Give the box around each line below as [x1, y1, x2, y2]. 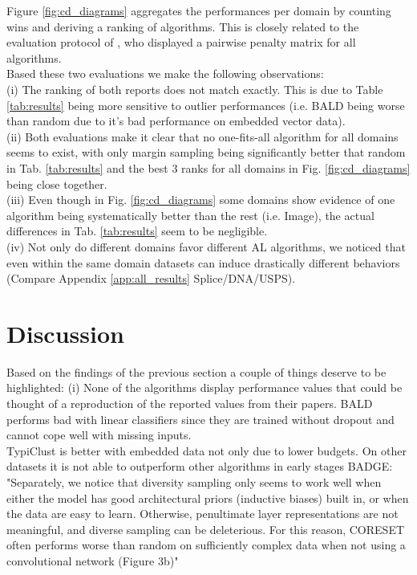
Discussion [6, 316, 124, 349]
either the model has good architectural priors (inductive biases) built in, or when [6, 489, 409, 506]
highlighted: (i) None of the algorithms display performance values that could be [6, 379, 403, 396]
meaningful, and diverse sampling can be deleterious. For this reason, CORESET [6, 520, 405, 537]
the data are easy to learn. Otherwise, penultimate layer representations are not [6, 505, 399, 522]
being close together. [6, 175, 107, 192]
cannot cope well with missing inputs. [6, 426, 192, 443]
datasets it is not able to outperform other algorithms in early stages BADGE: [6, 458, 393, 475]
